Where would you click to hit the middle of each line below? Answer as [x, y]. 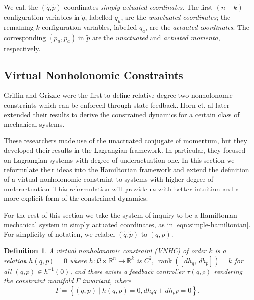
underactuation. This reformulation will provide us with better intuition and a [122, 188]
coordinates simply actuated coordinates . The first [138, 7]
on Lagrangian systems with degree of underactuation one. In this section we [119, 159]
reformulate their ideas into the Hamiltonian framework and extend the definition [127, 169]
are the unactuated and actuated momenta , [156, 37]
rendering [228, 271]
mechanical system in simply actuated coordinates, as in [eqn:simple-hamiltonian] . [127, 224]
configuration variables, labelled [89, 27]
